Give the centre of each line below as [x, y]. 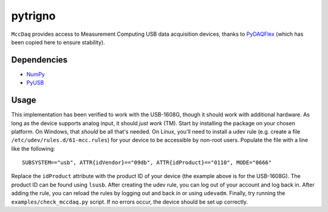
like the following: [33, 148]
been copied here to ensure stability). [58, 42]
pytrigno [33, 16]
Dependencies [39, 60]
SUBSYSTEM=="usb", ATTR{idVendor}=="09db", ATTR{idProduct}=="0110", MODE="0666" [147, 163]
